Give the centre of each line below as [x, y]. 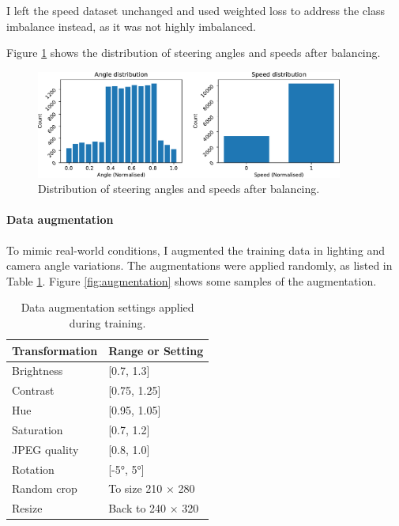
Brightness [38, 371]
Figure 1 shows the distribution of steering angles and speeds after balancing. [194, 53]
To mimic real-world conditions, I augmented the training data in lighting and [196, 250]
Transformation [55, 350]
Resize [27, 508]
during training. [107, 322]
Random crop [45, 488]
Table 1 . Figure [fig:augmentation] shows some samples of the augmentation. [192, 280]
